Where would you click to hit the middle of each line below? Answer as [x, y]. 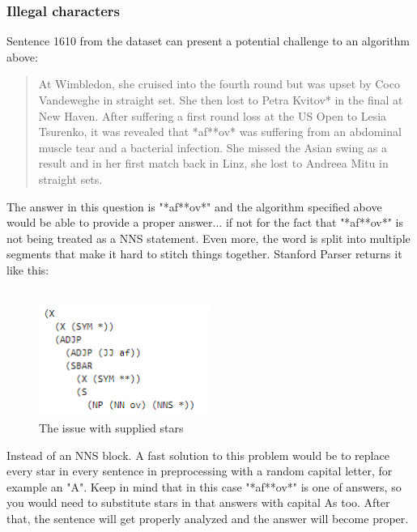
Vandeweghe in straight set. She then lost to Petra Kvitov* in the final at [221, 100]
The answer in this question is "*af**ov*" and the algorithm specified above [194, 206]
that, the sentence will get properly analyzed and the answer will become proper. [208, 518]
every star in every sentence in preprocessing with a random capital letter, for [200, 471]
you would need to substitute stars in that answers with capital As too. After [198, 502]
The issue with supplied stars [111, 428]
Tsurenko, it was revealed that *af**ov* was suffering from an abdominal [220, 132]
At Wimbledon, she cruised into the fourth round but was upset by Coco [219, 84]
